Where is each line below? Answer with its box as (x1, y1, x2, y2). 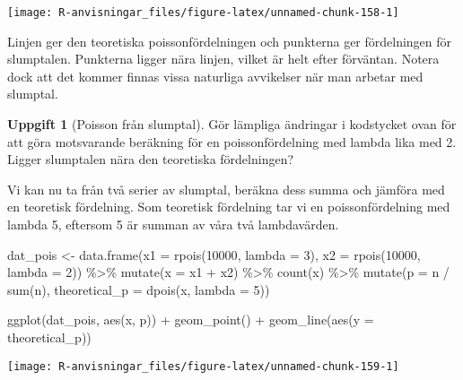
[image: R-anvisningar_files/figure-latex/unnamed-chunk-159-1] (7, 359, 399, 373)
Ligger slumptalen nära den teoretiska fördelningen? (7, 150, 294, 168)
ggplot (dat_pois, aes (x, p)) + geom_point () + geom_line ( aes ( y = (7, 310, 374, 329)
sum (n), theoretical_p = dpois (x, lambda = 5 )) (7, 280, 270, 298)
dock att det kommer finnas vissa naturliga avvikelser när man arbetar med (7, 66, 424, 85)
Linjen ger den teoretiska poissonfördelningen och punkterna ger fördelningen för (7, 31, 452, 50)
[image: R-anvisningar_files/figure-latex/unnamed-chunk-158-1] (7, 6, 399, 19)
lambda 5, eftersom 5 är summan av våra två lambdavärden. (7, 215, 339, 233)
